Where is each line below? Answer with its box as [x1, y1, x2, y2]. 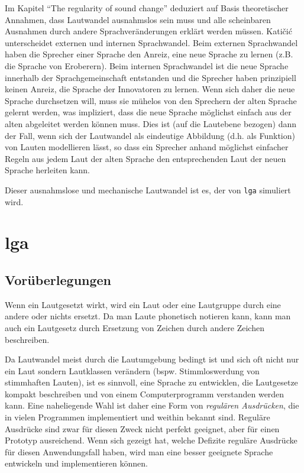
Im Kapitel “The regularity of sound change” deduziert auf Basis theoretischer [5, 2, 289, 14]
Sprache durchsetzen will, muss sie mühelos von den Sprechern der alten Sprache [5, 94, 297, 106]
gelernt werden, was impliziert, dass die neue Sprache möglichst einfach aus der [5, 106, 292, 118]
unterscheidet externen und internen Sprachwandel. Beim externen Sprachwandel [5, 36, 298, 48]
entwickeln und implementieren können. [5, 457, 148, 469]
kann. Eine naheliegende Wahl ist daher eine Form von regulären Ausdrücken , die [5, 399, 299, 412]
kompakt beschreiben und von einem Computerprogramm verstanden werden [5, 387, 284, 400]
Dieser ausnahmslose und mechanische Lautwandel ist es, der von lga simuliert [5, 183, 291, 196]
